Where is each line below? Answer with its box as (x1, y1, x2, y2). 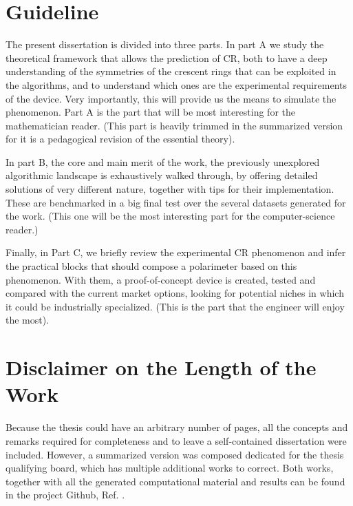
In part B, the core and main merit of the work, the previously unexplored (6, 154, 320, 169)
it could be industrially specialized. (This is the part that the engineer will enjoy (6, 299, 345, 313)
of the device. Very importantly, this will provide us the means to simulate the (6, 91, 336, 105)
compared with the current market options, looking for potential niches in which (6, 286, 344, 300)
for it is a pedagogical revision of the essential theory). (6, 131, 235, 146)
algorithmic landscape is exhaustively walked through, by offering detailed (6, 168, 318, 182)
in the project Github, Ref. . (6, 487, 125, 502)
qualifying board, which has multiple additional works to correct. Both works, (6, 461, 334, 475)
